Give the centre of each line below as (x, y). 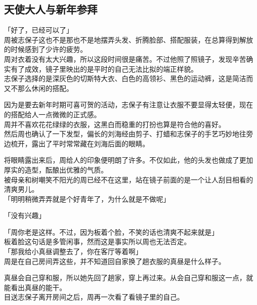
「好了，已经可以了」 (39, 30)
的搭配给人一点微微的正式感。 (52, 114)
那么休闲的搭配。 (45, 88)
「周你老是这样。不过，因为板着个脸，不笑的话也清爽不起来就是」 (111, 232)
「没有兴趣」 (25, 215)
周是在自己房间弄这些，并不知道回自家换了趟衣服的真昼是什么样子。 (115, 261)
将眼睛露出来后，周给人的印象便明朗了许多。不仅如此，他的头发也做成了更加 (128, 160)
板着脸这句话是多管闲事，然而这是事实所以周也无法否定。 (97, 241)
